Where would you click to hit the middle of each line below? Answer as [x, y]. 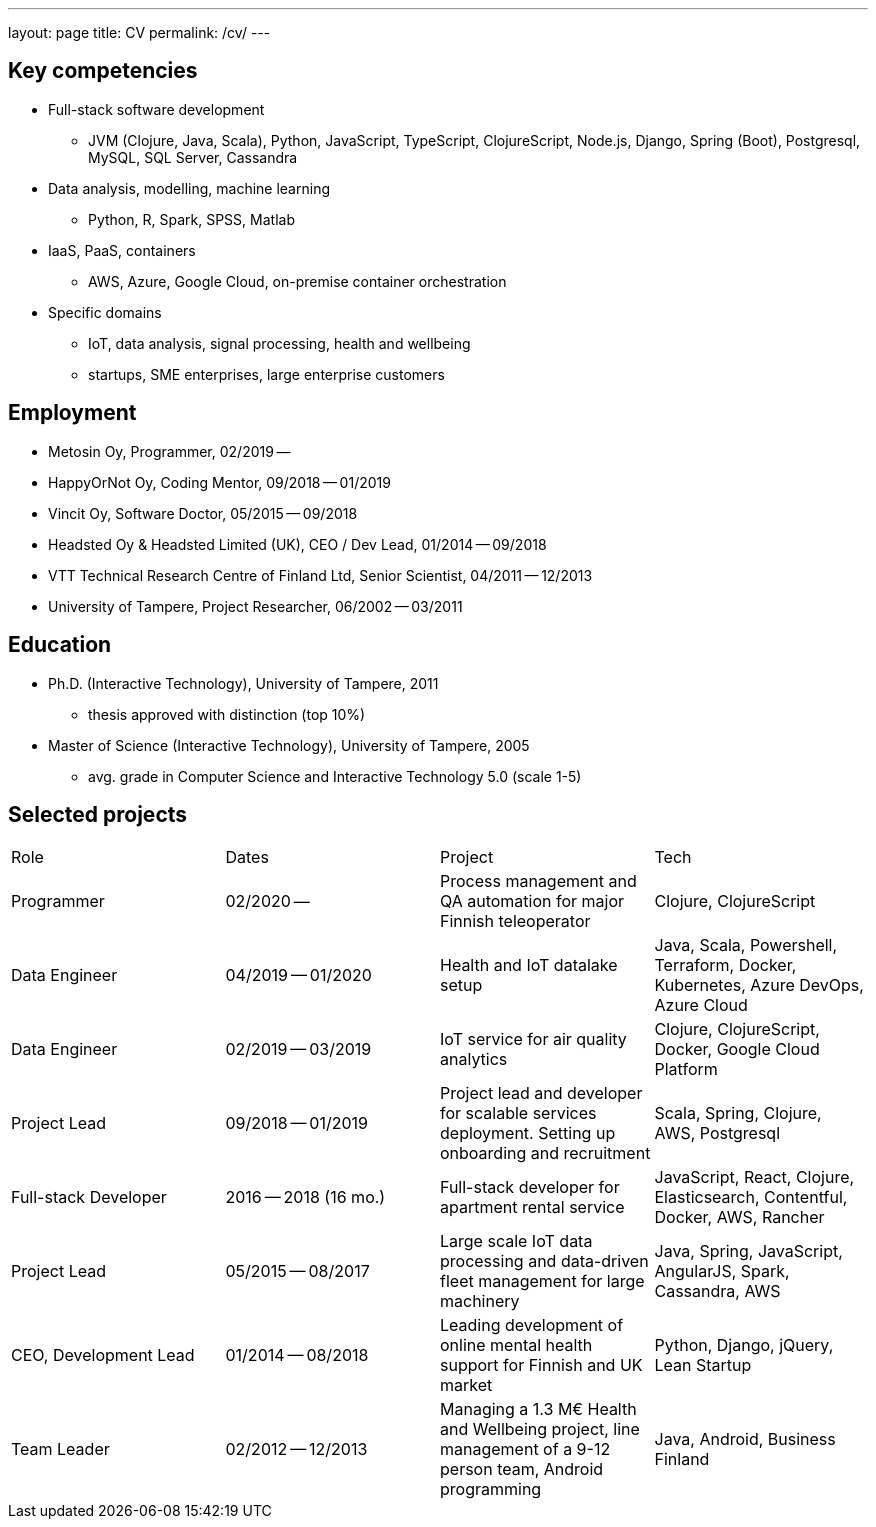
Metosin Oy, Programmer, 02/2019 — [169, 451]
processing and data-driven [544, 1261]
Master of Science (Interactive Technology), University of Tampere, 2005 [289, 745]
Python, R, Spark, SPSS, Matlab [191, 219]
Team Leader [60, 1449]
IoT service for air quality [533, 1039]
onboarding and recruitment [545, 1153]
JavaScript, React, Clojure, [754, 1177]
